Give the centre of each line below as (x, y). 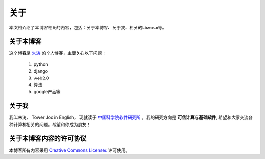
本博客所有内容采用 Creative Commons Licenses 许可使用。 (69, 150)
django (41, 71)
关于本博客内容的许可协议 (48, 138)
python (41, 64)
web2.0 (41, 78)
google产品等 (47, 92)
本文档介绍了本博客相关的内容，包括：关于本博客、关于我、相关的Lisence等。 (88, 27)
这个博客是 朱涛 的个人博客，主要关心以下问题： (58, 53)
